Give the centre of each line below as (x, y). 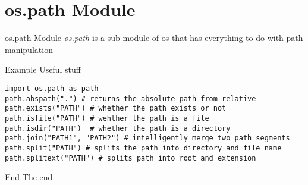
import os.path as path (52, 88)
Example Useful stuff (43, 69)
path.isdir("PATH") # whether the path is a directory (118, 128)
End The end (29, 177)
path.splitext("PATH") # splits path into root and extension (131, 158)
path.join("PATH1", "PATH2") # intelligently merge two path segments (147, 138)
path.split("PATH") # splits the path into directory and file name (143, 148)
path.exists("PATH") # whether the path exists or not (116, 109)
